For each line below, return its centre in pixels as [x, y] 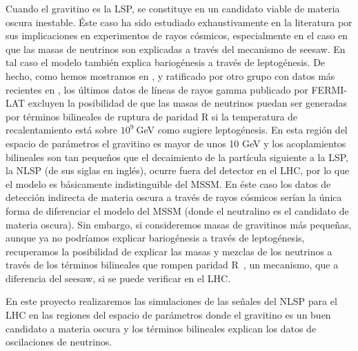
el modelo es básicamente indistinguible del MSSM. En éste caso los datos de [168, 183]
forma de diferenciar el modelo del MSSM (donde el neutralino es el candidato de [177, 210]
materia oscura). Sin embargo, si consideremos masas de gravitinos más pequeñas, [179, 224]
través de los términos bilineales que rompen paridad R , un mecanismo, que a [172, 265]
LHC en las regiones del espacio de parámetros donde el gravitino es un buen [168, 315]
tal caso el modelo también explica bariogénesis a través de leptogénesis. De [166, 62]
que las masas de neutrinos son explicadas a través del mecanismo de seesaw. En [176, 49]
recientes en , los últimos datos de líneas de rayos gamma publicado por [157, 89]
